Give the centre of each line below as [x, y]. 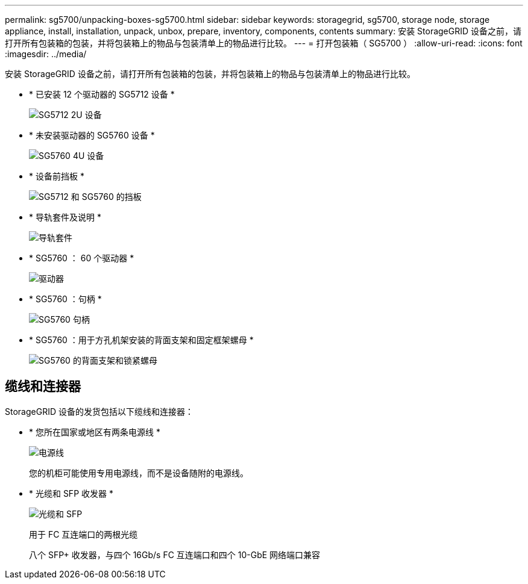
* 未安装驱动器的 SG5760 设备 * [92, 135]
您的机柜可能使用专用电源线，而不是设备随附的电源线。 [139, 473]
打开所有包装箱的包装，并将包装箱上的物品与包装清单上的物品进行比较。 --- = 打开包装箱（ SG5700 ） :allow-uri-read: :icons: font [264, 43]
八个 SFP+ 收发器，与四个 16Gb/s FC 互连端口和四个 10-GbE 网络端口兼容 [175, 554]
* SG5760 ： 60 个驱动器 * [82, 258]
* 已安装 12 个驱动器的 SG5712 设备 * [102, 94]
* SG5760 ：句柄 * [65, 299]
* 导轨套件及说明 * [65, 217]
